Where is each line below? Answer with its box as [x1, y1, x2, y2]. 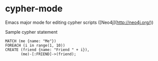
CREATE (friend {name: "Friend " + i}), [5, 47, 90, 52]
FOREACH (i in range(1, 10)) [5, 43, 65, 48]
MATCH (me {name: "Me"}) [5, 38, 56, 44]
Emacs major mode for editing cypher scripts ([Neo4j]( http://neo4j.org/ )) [5, 19, 154, 25]
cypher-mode [5, 3, 63, 14]
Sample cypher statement [5, 29, 58, 35]
